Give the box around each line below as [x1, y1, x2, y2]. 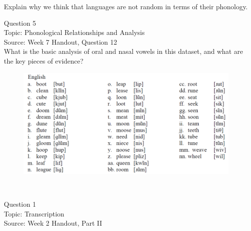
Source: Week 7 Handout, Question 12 [4, 36, 117, 47]
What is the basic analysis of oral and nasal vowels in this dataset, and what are [4, 46, 243, 56]
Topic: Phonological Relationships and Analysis [4, 27, 145, 37]
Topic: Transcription [4, 208, 64, 218]
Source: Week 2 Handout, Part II [4, 218, 102, 228]
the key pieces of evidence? [4, 55, 84, 66]
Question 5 [4, 17, 36, 28]
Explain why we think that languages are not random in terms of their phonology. [4, 1, 248, 11]
